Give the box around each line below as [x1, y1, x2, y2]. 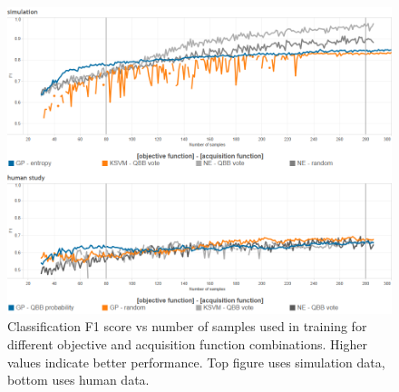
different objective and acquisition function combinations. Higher [7, 335, 367, 353]
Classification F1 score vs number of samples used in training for [7, 317, 367, 336]
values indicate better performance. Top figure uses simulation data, [7, 352, 385, 371]
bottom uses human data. [7, 370, 150, 389]
